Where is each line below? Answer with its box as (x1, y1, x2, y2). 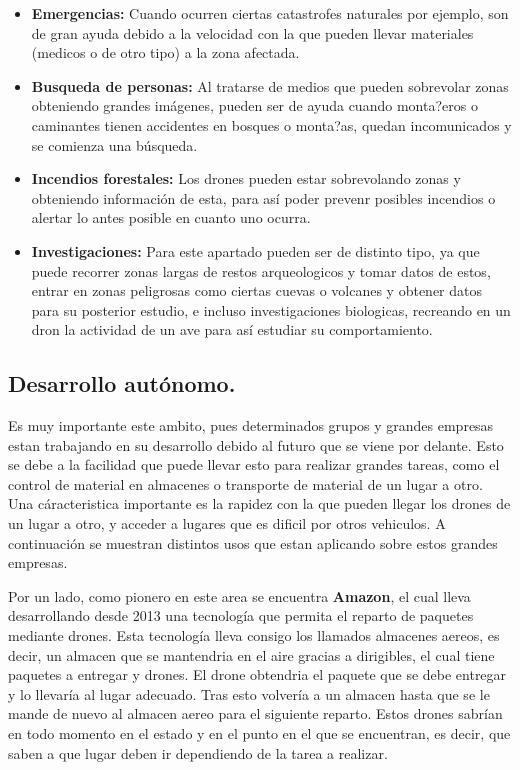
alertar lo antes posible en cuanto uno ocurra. (31, 207, 311, 228)
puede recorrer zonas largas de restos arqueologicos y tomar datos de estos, (31, 260, 491, 281)
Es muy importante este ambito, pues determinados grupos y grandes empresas (8, 415, 494, 436)
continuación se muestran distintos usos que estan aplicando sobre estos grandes (8, 532, 498, 553)
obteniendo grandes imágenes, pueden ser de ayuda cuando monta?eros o (31, 95, 478, 116)
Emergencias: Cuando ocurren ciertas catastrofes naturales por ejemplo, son (31, 3, 509, 23)
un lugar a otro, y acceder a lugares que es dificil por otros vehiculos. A (8, 513, 446, 534)
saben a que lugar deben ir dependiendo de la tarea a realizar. (8, 742, 388, 763)
